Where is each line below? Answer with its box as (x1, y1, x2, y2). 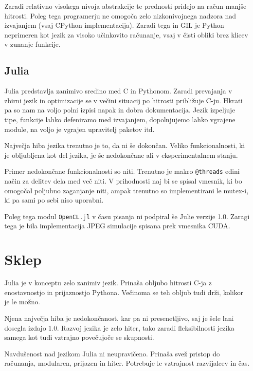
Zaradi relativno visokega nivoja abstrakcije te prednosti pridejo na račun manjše (4, 1, 247, 11)
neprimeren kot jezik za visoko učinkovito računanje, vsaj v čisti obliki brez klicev (4, 29, 248, 39)
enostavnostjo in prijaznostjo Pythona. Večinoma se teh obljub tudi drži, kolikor (4, 287, 244, 297)
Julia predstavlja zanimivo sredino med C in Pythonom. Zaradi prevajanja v (4, 86, 232, 96)
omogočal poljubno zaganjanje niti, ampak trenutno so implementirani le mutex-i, (4, 185, 249, 195)
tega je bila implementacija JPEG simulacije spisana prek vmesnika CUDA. (4, 221, 230, 231)
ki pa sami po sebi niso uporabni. (4, 195, 104, 205)
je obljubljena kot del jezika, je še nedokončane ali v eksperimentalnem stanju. (4, 149, 238, 160)
